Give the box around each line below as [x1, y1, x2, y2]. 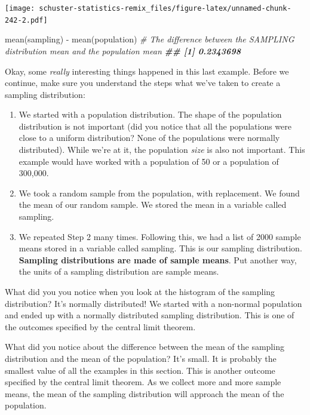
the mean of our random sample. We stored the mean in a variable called [19, 198, 287, 211]
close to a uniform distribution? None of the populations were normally [19, 131, 280, 144]
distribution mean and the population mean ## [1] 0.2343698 [5, 44, 241, 57]
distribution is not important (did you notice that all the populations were [19, 119, 291, 132]
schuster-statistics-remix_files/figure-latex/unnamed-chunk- [39, 4, 291, 13]
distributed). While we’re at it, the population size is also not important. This [19, 143, 305, 156]
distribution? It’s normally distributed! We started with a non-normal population [5, 297, 302, 309]
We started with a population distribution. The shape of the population [19, 108, 282, 121]
